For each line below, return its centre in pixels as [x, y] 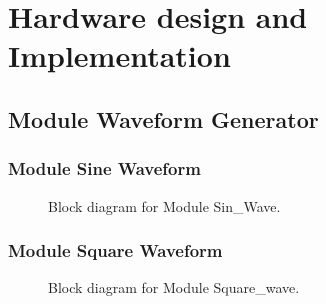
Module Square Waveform [115, 250]
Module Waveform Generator [163, 118]
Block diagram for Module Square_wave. [174, 287]
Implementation [119, 55]
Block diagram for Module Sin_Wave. [164, 205]
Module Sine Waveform [104, 168]
